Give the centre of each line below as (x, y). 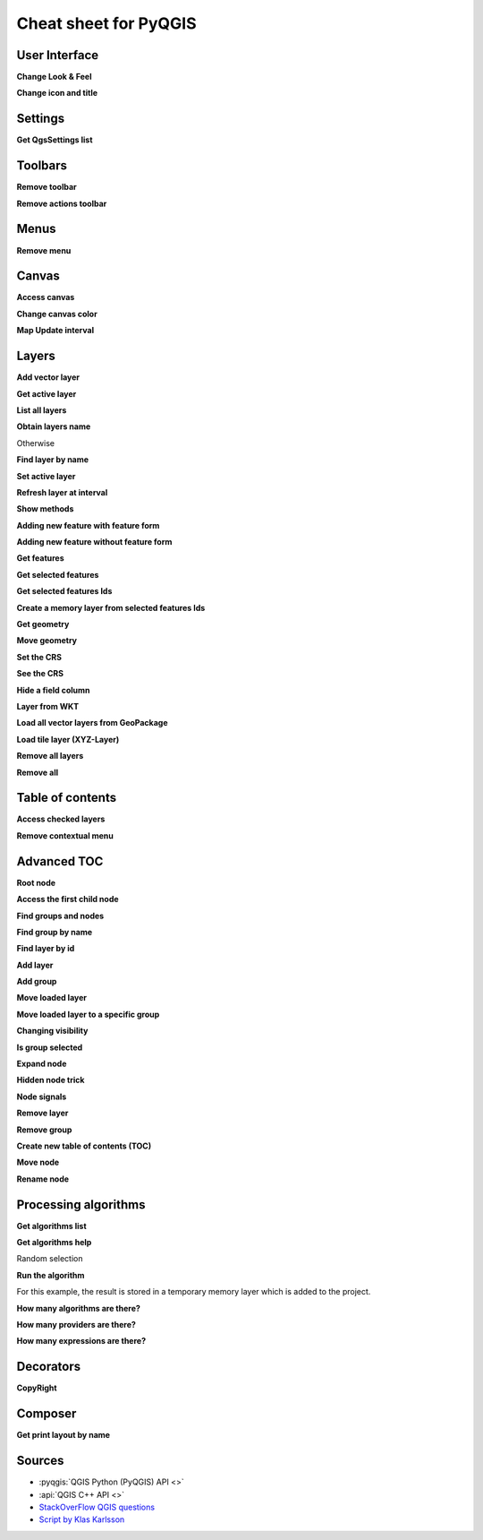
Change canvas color (57, 314)
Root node (36, 882)
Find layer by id (46, 949)
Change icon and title (57, 93)
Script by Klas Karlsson (82, 1519)
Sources (40, 1461)
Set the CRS (39, 657)
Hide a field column (53, 690)
